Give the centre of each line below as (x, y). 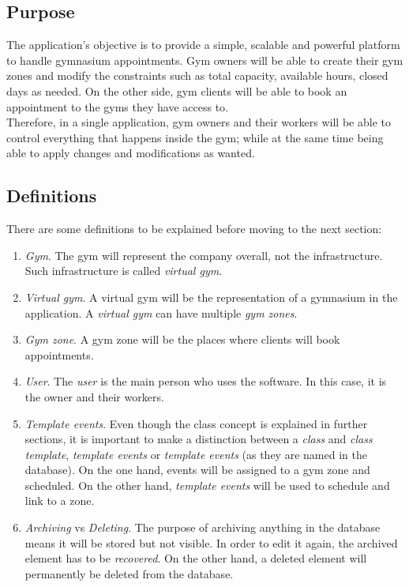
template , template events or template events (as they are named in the (196, 454)
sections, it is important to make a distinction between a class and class (199, 439)
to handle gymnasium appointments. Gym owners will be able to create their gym (205, 60)
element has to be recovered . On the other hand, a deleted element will (196, 558)
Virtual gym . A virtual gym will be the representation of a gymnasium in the (211, 297)
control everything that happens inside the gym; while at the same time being (195, 137)
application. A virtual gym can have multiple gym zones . (161, 312)
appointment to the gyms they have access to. (117, 106)
